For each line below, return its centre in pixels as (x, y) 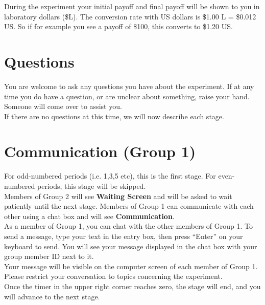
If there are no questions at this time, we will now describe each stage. (114, 116)
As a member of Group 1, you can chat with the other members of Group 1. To (129, 226)
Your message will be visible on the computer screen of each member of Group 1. (131, 266)
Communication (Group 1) (100, 151)
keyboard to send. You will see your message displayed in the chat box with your (131, 246)
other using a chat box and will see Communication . (89, 216)
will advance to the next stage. (52, 296)
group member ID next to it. (49, 256)
